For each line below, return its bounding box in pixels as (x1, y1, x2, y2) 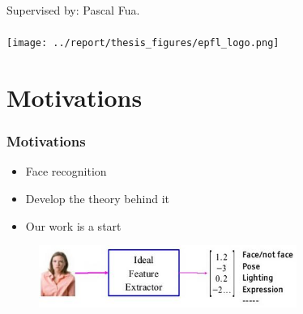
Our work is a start (25, 217, 122, 234)
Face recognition (25, 163, 107, 180)
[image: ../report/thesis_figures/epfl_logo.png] (6, 37, 280, 49)
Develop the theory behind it (25, 190, 169, 207)
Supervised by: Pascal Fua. (6, 2, 140, 18)
